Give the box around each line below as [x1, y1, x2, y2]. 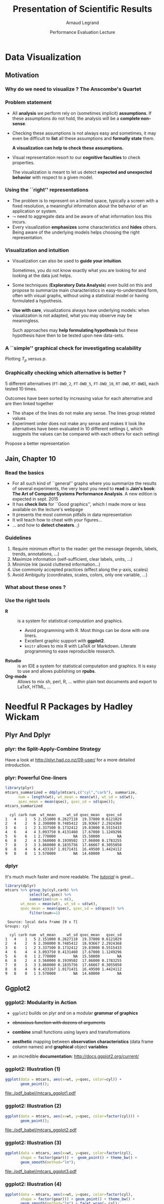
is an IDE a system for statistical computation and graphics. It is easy [17, 663, 157, 669]
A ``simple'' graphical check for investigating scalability [5, 345, 141, 352]
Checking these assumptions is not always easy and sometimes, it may [12, 130, 156, 136]
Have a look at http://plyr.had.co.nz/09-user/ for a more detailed [5, 757, 135, 763]
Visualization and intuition [5, 246, 69, 253]
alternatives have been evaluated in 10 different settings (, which [12, 426, 143, 432]
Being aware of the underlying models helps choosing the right [12, 229, 140, 235]
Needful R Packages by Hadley [5, 701, 133, 712]
